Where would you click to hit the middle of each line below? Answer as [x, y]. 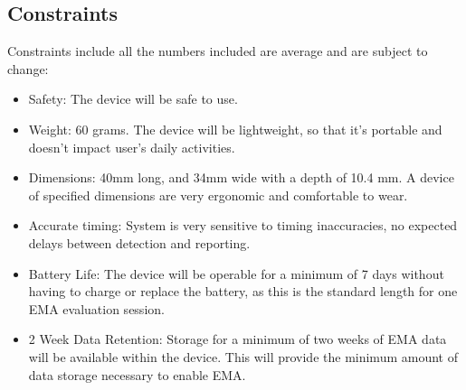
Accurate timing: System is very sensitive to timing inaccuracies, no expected [243, 225]
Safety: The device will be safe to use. [133, 99]
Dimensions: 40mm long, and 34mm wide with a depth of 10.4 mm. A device [241, 177]
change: [28, 68]
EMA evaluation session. [96, 308]
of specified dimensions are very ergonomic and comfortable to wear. [218, 195]
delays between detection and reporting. [139, 242]
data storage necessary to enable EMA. [137, 374]
